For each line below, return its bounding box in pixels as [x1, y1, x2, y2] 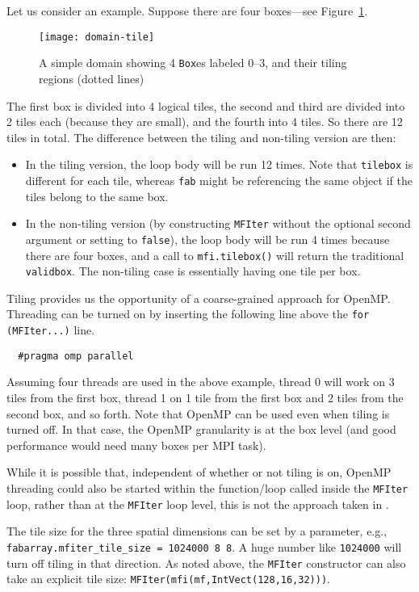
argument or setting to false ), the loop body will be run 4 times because [25, 230, 390, 247]
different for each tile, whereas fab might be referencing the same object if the [25, 171, 413, 188]
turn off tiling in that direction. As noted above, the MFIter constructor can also [6, 554, 406, 571]
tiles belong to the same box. [25, 187, 169, 204]
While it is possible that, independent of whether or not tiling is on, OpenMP [6, 464, 392, 481]
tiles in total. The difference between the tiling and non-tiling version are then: [6, 128, 396, 145]
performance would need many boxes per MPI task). [6, 436, 266, 453]
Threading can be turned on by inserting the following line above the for [6, 305, 370, 322]
